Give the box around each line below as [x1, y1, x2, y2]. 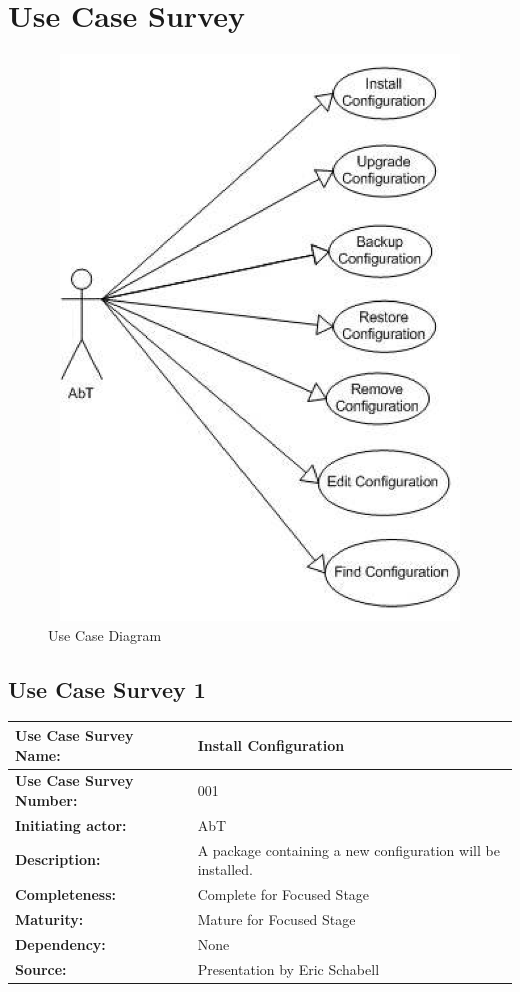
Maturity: [15, 908, 84, 929]
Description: [15, 849, 101, 870]
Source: [15, 958, 67, 979]
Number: [15, 789, 78, 810]
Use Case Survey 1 [8, 673, 206, 704]
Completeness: [15, 884, 117, 905]
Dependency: [15, 933, 106, 954]
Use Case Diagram [48, 624, 162, 645]
